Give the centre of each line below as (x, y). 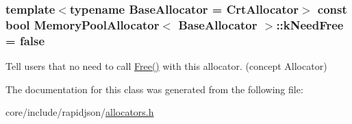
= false (25, 40)
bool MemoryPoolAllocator (83, 24)
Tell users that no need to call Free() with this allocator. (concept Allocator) (166, 66)
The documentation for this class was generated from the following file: (154, 89)
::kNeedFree (310, 24)
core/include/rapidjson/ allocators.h (80, 112)
